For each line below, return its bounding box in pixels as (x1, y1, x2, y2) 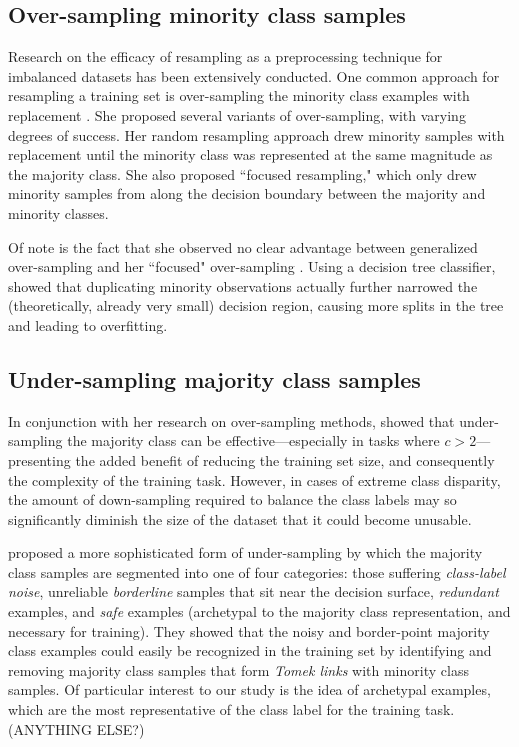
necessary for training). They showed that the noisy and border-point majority (8, 620, 490, 641)
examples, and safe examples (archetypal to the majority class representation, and (8, 601, 511, 622)
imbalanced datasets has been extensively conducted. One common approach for (8, 65, 500, 86)
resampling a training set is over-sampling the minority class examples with (8, 85, 470, 106)
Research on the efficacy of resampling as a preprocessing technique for (8, 46, 443, 67)
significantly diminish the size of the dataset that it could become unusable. (8, 508, 472, 529)
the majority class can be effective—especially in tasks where (67, 430, 440, 451)
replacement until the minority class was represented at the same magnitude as (8, 144, 493, 165)
